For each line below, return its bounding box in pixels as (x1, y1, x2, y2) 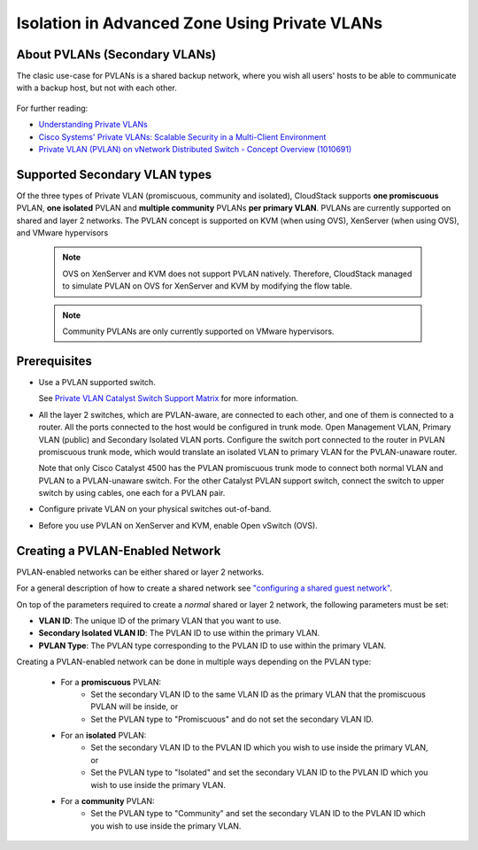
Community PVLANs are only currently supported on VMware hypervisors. (62, 326, 335, 336)
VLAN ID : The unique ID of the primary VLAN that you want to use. (38, 615, 282, 626)
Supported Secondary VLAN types (16, 166, 212, 182)
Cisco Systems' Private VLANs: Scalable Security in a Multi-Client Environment (38, 131, 327, 142)
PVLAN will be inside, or (90, 701, 179, 712)
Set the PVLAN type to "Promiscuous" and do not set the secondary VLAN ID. (90, 714, 374, 724)
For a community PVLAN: (60, 796, 155, 807)
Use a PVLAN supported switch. (38, 376, 157, 387)
